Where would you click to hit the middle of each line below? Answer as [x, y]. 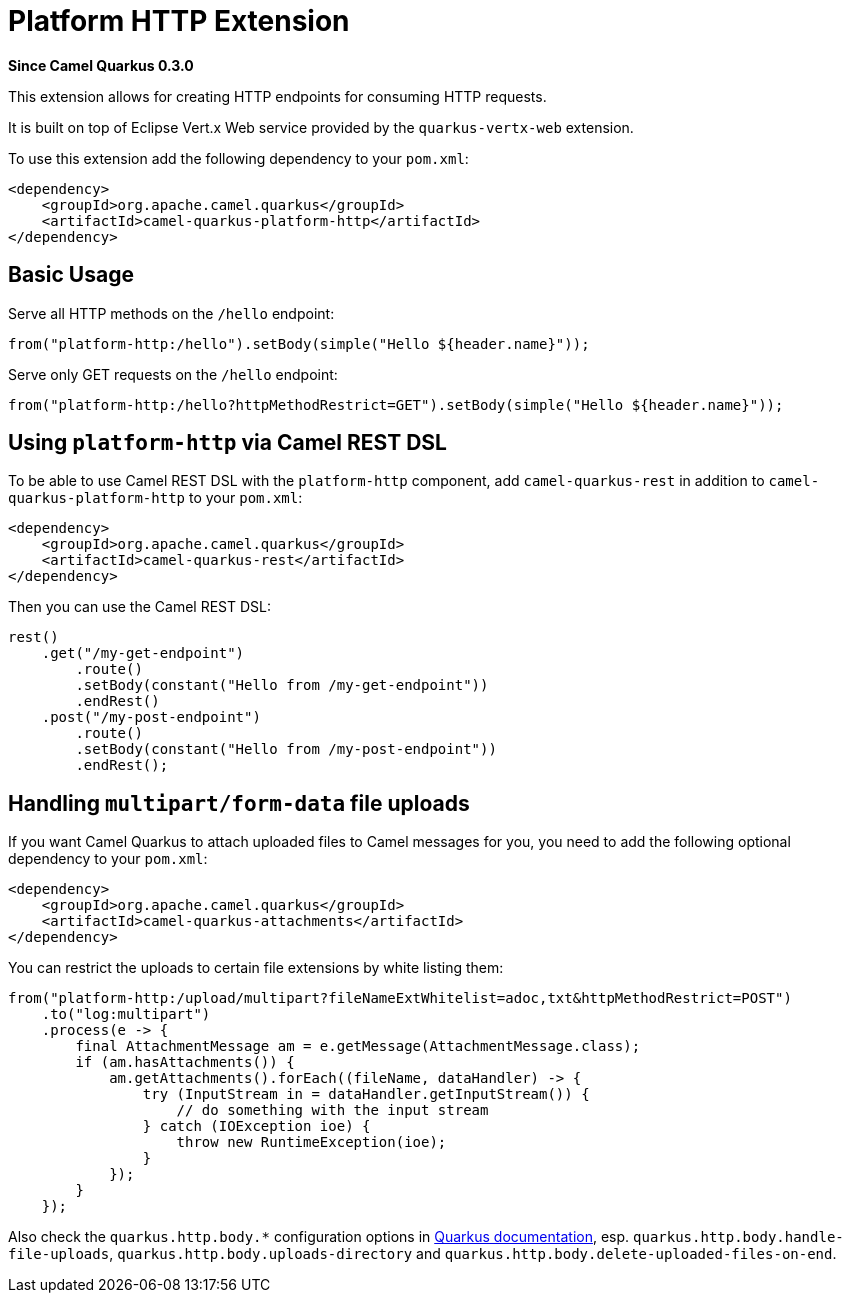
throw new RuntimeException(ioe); [311, 1142]
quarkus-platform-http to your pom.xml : [155, 498]
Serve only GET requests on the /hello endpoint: [173, 374]
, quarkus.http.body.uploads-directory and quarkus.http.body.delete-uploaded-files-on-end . [473, 1254]
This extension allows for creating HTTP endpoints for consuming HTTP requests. [277, 96]
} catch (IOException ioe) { [256, 1126]
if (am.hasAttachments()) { [185, 1062]
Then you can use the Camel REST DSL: [140, 607]
